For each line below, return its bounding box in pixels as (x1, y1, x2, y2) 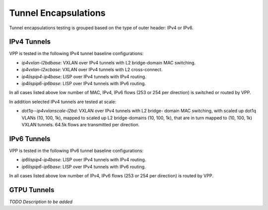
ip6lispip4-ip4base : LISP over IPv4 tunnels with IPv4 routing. (21, 157, 146, 163)
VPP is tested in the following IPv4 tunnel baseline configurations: (9, 51, 144, 56)
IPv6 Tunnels (9, 134, 51, 143)
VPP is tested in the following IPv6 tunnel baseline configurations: (9, 148, 144, 154)
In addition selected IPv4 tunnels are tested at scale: (9, 99, 117, 105)
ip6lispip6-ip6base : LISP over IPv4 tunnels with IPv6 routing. (21, 163, 146, 169)
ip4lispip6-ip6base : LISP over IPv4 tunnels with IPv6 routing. (21, 81, 146, 87)
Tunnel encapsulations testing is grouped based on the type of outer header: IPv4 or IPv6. (9, 25, 194, 31)
